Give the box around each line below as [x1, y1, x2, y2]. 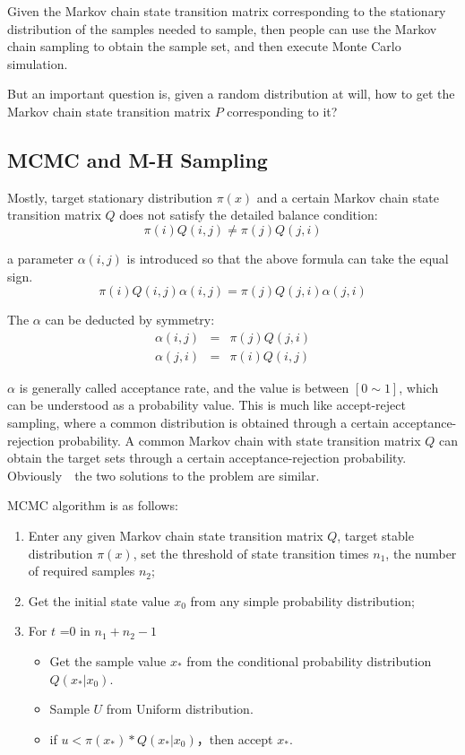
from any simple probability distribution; [190, 591, 415, 610]
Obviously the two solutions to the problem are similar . [7, 465, 320, 484]
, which [399, 377, 439, 396]
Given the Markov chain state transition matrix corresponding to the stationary [7, 2, 446, 20]
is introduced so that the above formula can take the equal [126, 248, 449, 267]
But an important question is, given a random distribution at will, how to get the [7, 84, 455, 103]
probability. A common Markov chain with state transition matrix [58, 430, 421, 449]
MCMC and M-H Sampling [7, 145, 268, 173]
